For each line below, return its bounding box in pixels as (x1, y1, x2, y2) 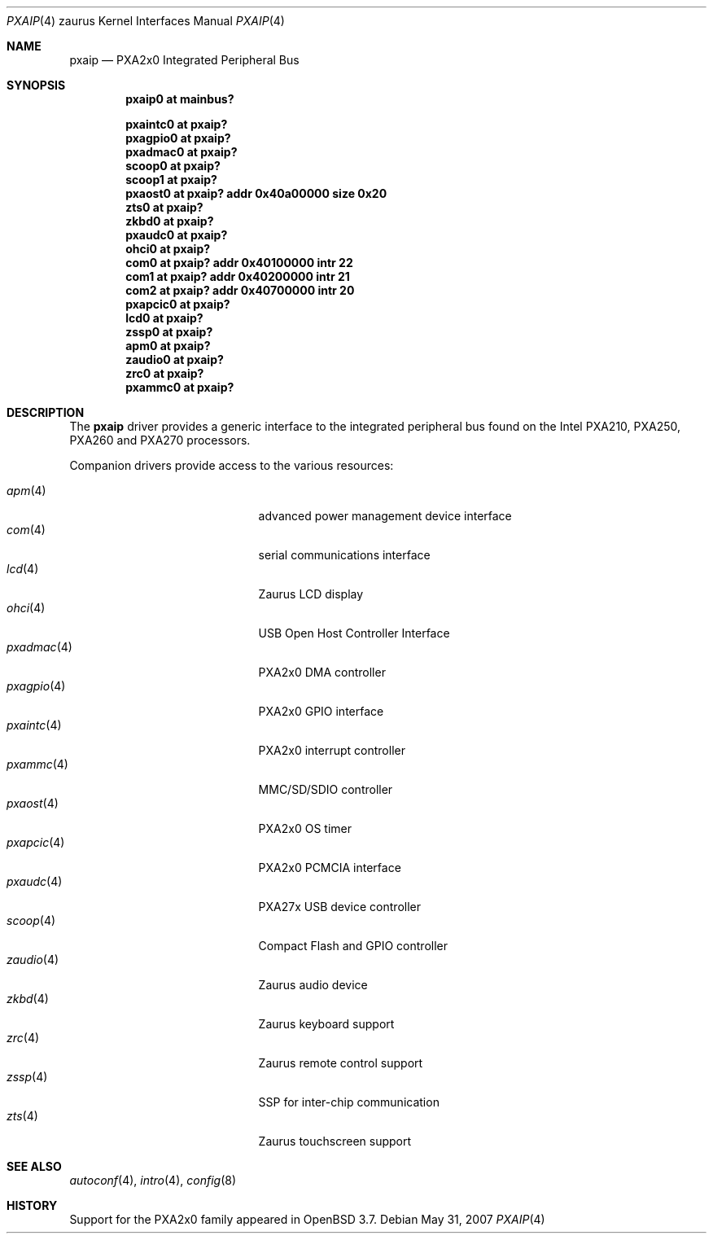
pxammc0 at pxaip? (125, 380, 234, 394)
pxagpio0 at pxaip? (125, 131, 231, 145)
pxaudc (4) (7, 874, 63, 888)
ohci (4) (7, 601, 46, 615)
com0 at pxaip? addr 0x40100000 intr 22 (125, 256, 353, 269)
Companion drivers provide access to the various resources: (69, 458, 394, 472)
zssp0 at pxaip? (125, 325, 213, 339)
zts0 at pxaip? (125, 200, 203, 214)
